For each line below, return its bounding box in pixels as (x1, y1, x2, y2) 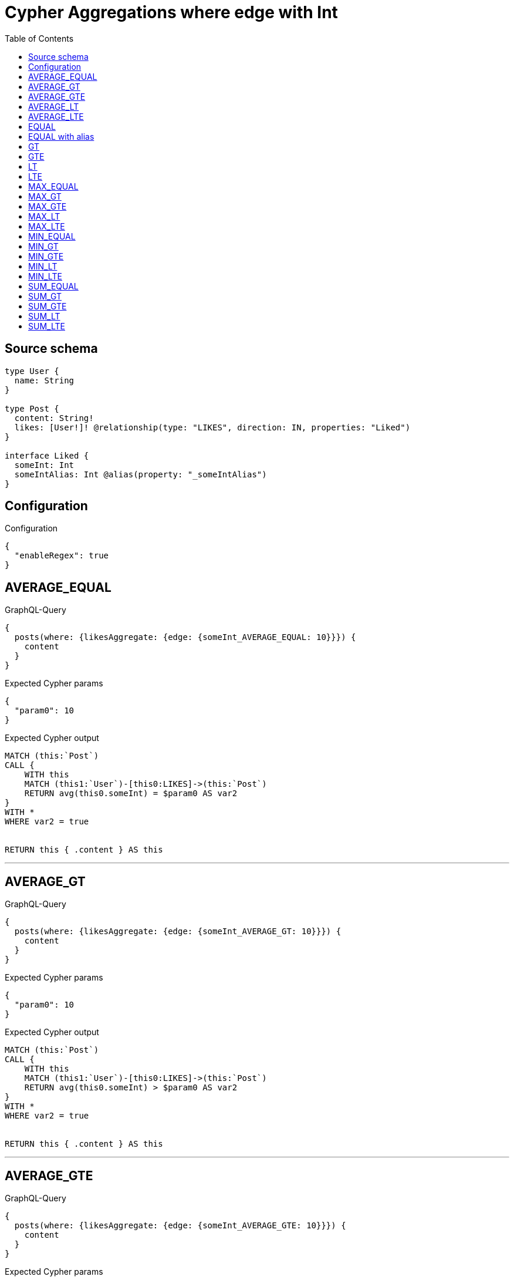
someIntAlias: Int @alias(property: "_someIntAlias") (14, 469, 267, 479)
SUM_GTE (28, 301, 67, 311)
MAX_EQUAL (28, 181, 79, 191)
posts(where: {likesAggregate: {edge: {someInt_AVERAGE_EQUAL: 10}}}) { (14, 632, 356, 642)
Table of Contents (5, 33, 74, 43)
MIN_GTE (28, 251, 64, 261)
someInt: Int (14, 460, 75, 470)
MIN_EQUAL (28, 231, 76, 241)
